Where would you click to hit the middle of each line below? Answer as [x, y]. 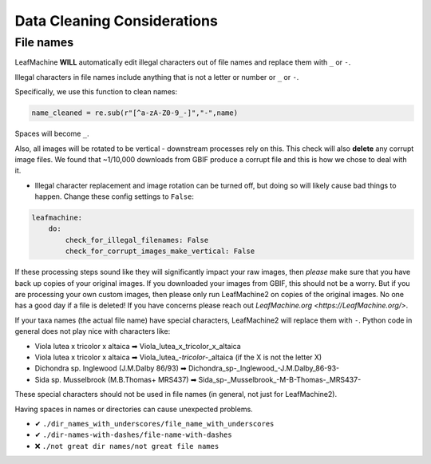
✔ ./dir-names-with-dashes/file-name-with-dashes [133, 434]
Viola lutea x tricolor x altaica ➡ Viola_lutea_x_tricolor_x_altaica [138, 346]
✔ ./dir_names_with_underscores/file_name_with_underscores [154, 423]
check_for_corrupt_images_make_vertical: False [160, 251]
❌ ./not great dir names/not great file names [127, 446]
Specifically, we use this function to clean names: [96, 92]
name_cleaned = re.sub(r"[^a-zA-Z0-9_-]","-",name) [135, 113]
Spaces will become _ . [52, 134]
